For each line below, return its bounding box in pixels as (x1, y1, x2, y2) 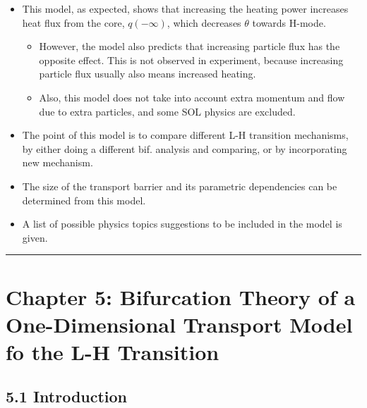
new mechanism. (22, 155, 93, 170)
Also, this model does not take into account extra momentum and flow (39, 89, 345, 104)
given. (22, 230, 48, 245)
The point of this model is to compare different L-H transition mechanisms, (22, 128, 349, 142)
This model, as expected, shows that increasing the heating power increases (22, 1, 349, 16)
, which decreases (167, 15, 241, 30)
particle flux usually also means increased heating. (39, 66, 256, 81)
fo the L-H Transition (6, 337, 219, 366)
